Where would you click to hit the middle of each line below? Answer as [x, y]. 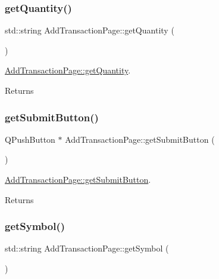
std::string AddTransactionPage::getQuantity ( [90, 30]
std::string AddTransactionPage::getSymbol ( [87, 248]
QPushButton [30, 139]
